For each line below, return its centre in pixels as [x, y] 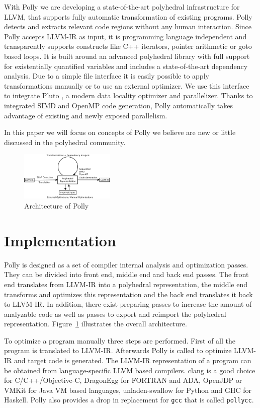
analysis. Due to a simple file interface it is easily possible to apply [107, 76]
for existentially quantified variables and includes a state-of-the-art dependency [126, 66]
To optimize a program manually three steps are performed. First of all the [120, 340]
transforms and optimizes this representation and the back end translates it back [128, 294]
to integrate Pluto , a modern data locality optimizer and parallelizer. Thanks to [128, 95]
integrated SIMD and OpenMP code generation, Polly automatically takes [118, 105]
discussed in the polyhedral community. [65, 142]
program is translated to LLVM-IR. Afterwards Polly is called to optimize [118, 350]
